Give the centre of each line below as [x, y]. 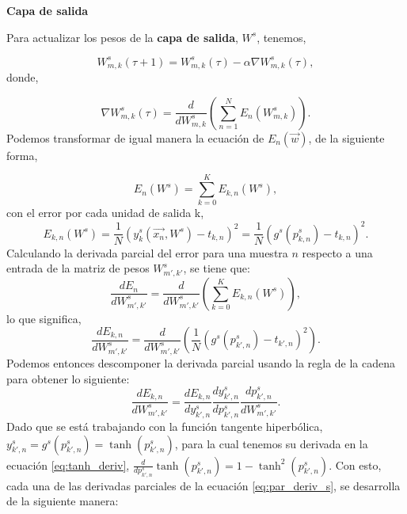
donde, [23, 77]
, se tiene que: [217, 268]
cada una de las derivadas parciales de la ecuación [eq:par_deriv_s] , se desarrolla [203, 485]
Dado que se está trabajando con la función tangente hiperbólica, [165, 426]
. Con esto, [355, 465]
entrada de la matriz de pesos [78, 268]
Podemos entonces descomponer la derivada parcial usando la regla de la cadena [201, 363]
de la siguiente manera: [63, 501]
